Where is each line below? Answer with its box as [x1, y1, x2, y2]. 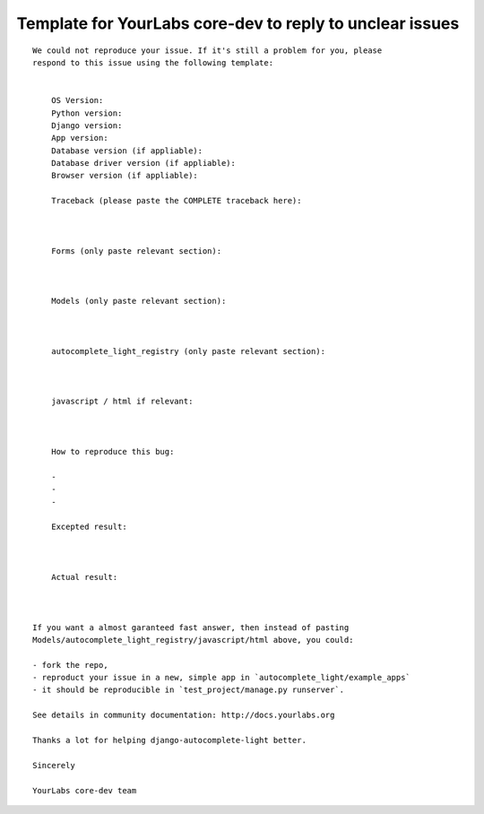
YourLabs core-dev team [32, 785, 137, 795]
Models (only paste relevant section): [50, 296, 227, 307]
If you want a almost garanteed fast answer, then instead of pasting [32, 622, 350, 632]
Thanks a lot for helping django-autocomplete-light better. [32, 735, 307, 746]
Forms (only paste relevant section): [50, 246, 222, 255]
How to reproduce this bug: [50, 446, 175, 457]
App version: [50, 133, 108, 143]
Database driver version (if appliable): [50, 158, 237, 169]
